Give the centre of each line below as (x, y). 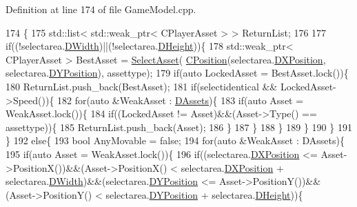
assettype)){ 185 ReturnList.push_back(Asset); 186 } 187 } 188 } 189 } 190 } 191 (179, 127)
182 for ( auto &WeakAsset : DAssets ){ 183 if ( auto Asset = (181, 100)
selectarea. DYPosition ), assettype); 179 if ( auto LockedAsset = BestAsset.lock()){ (177, 73)
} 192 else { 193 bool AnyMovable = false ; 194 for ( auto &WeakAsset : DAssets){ (175, 140)
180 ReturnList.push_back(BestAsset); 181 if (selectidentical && (142, 86)
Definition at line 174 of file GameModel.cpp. (101, 9)
